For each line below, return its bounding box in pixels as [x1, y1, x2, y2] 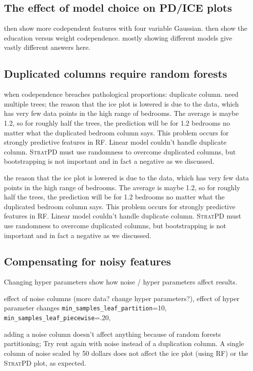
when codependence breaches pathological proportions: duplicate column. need [4, 89, 238, 99]
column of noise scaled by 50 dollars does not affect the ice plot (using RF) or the [4, 348, 248, 358]
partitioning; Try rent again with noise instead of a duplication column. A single [4, 338, 244, 349]
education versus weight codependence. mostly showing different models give [4, 32, 233, 43]
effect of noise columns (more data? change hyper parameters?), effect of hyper [4, 293, 239, 303]
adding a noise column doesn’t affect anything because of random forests [4, 328, 221, 339]
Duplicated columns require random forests [4, 66, 227, 81]
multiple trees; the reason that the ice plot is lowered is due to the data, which [4, 98, 239, 109]
